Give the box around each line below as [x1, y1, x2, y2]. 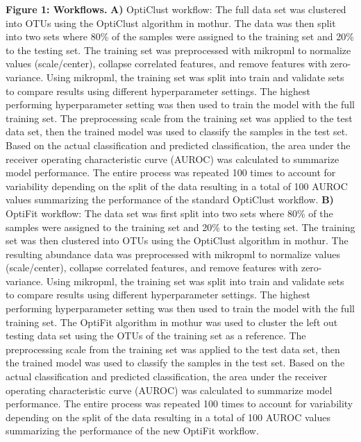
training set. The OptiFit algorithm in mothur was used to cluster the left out [6, 314, 338, 329]
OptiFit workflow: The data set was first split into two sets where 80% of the [6, 205, 333, 220]
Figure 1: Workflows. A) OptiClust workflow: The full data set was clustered [6, 2, 346, 16]
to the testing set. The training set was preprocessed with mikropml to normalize [6, 42, 351, 57]
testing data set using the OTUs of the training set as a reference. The [6, 328, 306, 343]
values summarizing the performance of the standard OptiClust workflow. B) [6, 192, 334, 207]
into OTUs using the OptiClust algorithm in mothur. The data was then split [6, 15, 336, 30]
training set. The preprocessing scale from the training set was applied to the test [6, 110, 353, 125]
